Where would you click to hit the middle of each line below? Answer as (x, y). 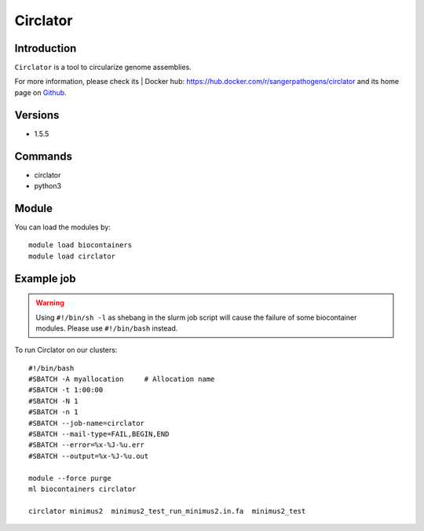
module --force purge (70, 478)
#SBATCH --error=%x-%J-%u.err (87, 445)
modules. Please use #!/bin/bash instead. (107, 328)
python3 (48, 186)
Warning (50, 303)
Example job (45, 278)
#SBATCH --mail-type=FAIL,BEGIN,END (99, 434)
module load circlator (72, 256)
